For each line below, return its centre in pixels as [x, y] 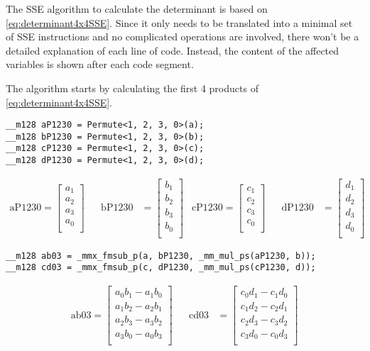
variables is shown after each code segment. [100, 64]
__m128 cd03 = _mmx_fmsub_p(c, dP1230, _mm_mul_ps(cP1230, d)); [161, 268]
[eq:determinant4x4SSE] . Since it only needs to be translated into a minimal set [179, 22]
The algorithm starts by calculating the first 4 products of [132, 88]
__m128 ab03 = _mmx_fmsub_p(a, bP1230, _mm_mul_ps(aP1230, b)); [161, 256]
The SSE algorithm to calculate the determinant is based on [137, 9]
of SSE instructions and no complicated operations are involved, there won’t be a [183, 37]
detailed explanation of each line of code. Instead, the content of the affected [173, 50]
